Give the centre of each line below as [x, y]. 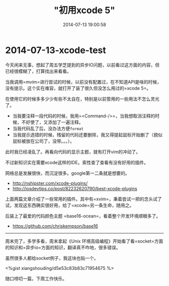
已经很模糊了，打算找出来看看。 [38, 71]
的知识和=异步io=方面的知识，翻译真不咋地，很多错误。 [63, 247]
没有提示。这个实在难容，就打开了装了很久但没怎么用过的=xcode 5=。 [78, 88]
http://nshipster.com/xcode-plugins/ [50, 183]
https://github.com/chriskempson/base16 [55, 226]
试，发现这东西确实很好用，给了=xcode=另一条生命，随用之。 [70, 205]
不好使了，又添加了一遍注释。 [52, 122]
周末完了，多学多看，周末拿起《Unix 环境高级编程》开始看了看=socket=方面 [84, 241]
